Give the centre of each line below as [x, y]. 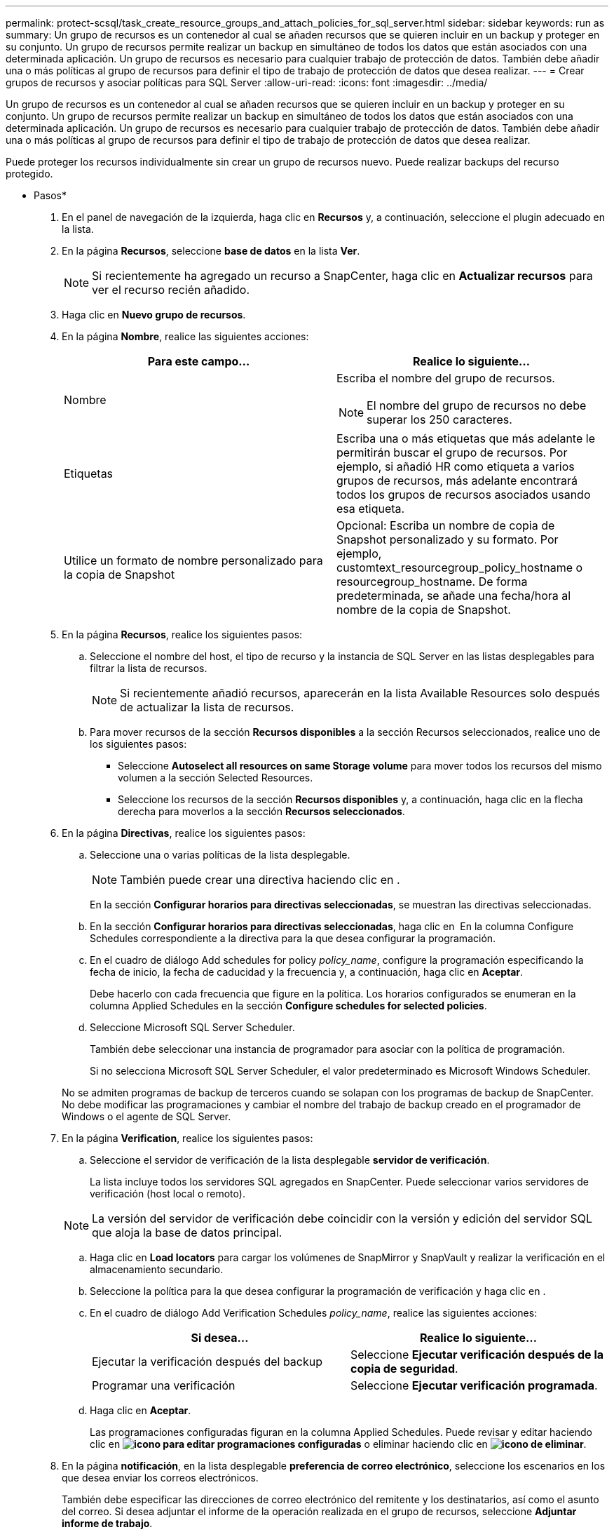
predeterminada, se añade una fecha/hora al [454, 596]
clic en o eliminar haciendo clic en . [338, 1444]
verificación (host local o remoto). [168, 1194]
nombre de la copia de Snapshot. [424, 610]
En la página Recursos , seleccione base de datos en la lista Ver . [211, 251]
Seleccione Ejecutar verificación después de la [477, 1355]
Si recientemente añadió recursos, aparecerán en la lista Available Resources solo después [360, 693]
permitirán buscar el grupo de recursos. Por [452, 452]
